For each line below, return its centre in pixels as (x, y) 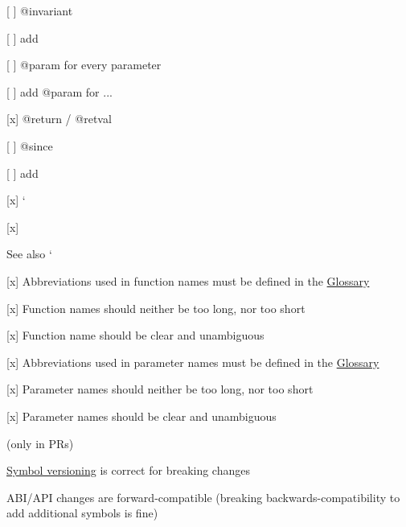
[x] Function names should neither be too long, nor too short (156, 308)
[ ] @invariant (40, 10)
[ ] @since (30, 145)
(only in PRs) (40, 443)
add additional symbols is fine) (82, 513)
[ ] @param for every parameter (84, 65)
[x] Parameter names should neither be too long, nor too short (160, 389)
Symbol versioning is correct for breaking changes (128, 470)
